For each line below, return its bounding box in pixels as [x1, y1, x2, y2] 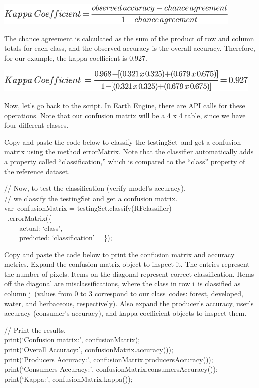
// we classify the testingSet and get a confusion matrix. [4, 192, 178, 203]
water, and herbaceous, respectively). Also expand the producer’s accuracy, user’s [4, 298, 254, 308]
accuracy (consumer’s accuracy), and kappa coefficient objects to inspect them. [4, 308, 247, 318]
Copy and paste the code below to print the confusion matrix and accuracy [4, 249, 235, 259]
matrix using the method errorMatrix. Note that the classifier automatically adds [4, 146, 254, 157]
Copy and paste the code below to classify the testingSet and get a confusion [4, 136, 241, 147]
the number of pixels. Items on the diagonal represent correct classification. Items [4, 268, 254, 279]
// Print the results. [4, 324, 66, 335]
